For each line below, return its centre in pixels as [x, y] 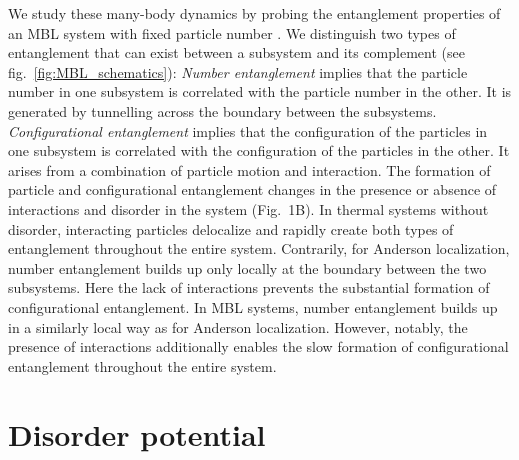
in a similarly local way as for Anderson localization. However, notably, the [238, 326]
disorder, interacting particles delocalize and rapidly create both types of [231, 228]
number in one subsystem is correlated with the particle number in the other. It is [260, 91]
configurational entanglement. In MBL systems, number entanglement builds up [253, 306]
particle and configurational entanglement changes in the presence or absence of [252, 189]
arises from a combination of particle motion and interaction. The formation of [249, 169]
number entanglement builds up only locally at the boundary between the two [247, 267]
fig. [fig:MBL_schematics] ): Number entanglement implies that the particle [238, 71]
